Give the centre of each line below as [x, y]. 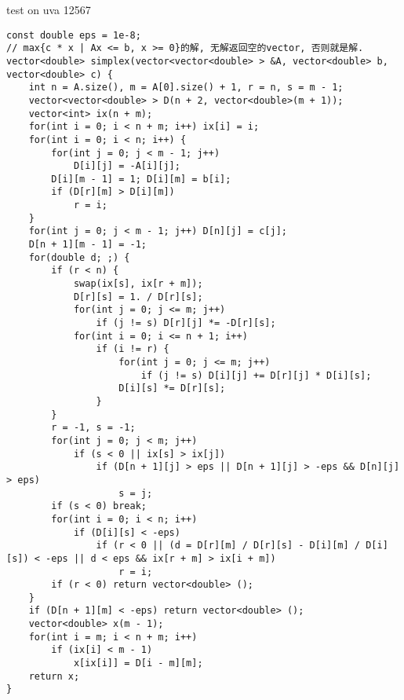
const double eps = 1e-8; [74, 35]
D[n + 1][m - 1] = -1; [87, 245]
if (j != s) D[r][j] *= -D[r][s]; [186, 323]
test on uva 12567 [49, 9]
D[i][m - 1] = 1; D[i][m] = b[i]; [141, 179]
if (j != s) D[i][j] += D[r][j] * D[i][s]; [256, 375]
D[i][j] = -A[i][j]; [127, 166]
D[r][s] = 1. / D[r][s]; [138, 297]
